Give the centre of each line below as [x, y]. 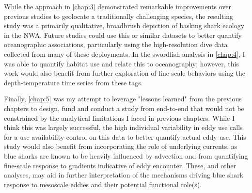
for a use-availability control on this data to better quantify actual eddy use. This [125, 137]
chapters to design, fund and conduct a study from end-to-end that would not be [124, 108]
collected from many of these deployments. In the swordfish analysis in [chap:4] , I [125, 54]
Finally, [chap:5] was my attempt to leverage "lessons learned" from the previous [123, 99]
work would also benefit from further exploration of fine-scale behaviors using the [125, 73]
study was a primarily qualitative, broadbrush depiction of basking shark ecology [124, 25]
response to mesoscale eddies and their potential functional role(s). [103, 184]
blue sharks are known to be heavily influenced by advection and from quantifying [126, 155]
